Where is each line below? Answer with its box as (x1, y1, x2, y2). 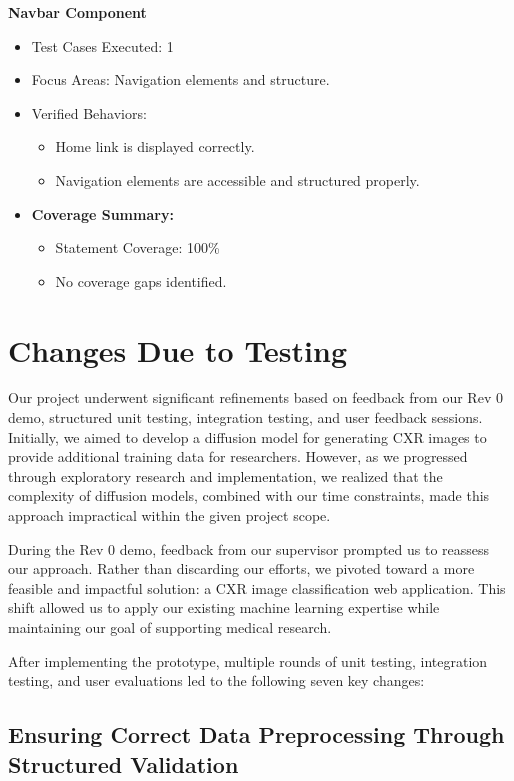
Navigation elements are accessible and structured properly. (55, 169, 420, 190)
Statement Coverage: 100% (55, 237, 220, 258)
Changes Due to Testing (8, 329, 348, 370)
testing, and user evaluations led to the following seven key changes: (8, 670, 425, 691)
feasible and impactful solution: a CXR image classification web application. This (8, 577, 506, 598)
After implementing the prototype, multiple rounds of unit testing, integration (8, 650, 488, 671)
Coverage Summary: (31, 203, 174, 224)
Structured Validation (8, 748, 239, 779)
